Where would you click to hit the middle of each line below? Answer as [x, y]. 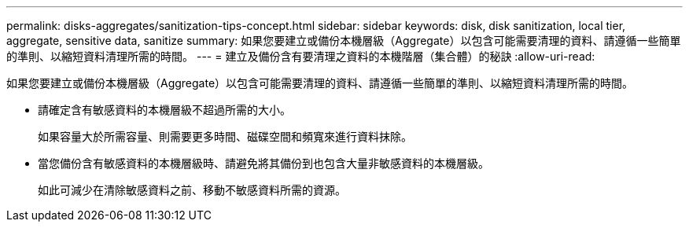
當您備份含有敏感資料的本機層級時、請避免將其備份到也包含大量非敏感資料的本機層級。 [263, 163]
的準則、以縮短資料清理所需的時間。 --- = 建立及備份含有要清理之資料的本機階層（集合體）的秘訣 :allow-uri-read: [301, 56]
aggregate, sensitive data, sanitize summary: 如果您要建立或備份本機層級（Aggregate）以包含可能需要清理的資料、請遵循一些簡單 [344, 40]
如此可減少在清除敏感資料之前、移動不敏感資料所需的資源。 [192, 190]
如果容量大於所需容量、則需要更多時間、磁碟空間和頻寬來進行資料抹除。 [225, 136]
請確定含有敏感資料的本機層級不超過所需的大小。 [164, 110]
